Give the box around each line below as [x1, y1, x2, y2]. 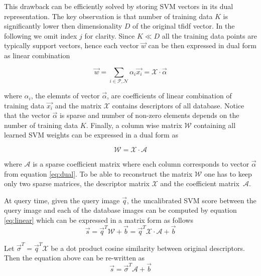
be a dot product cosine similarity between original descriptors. [51, 242, 245, 253]
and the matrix [55, 100, 101, 110]
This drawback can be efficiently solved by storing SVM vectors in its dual [4, 1, 233, 11]
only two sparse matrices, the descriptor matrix [4, 178, 150, 189]
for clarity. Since [84, 30, 135, 41]
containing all [194, 119, 236, 130]
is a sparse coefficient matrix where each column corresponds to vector [33, 159, 249, 169]
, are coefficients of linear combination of [107, 90, 232, 101]
